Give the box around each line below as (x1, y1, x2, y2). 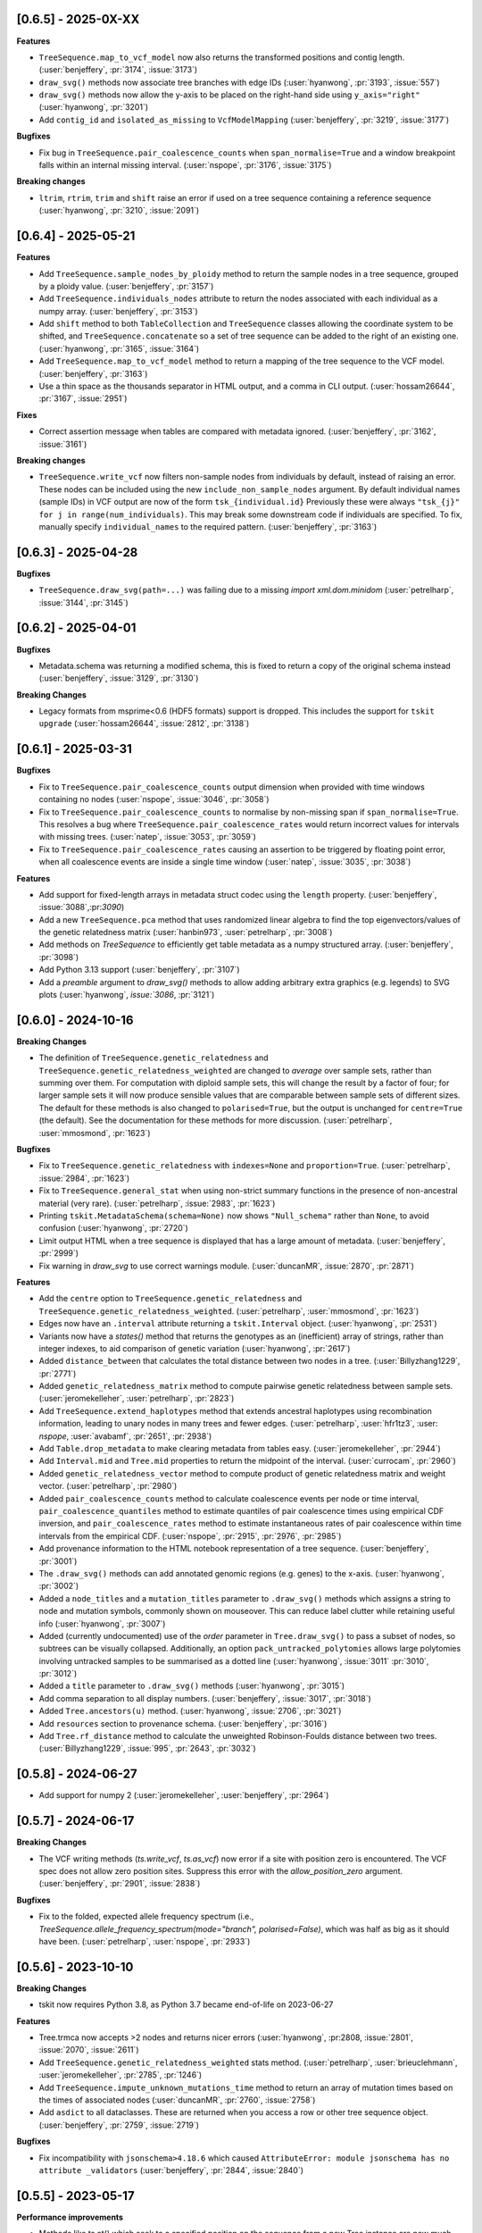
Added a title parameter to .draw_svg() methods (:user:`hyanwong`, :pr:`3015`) (38, 1680, 345, 1692)
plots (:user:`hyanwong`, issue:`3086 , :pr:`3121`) (38, 990, 215, 1000)
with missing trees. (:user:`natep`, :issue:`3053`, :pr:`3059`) (38, 832, 256, 842)
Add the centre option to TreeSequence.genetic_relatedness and (38, 1293, 303, 1304)
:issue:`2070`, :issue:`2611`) (38, 2045, 139, 2055)
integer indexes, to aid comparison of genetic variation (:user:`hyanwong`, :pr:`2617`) (38, 1342, 351, 1353)
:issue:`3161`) (38, 439, 87, 449)
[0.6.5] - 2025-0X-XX (16, 12, 140, 27)
